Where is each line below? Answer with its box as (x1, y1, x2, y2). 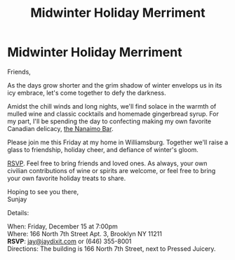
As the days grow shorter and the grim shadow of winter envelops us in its (7, 81, 222, 89)
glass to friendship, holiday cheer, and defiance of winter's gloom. (7, 145, 199, 153)
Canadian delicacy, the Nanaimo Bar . (7, 124, 114, 132)
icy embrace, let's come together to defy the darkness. (7, 88, 166, 97)
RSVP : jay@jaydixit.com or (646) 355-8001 (7, 237, 132, 245)
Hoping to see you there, (7, 187, 79, 196)
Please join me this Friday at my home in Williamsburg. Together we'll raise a (7, 138, 229, 146)
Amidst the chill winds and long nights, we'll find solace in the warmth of (7, 102, 217, 110)
